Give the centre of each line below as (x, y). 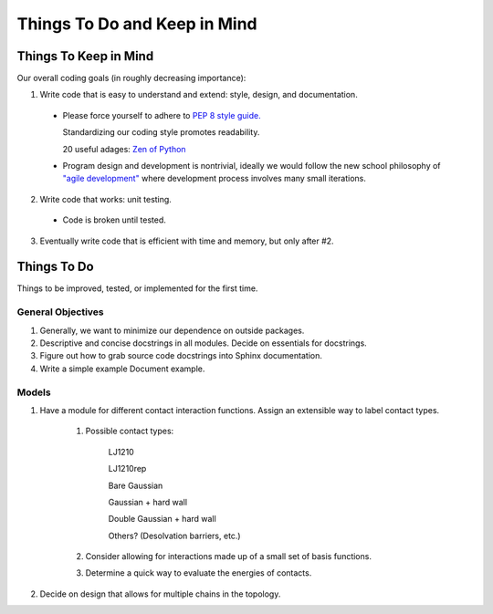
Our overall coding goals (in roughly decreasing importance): (131, 78)
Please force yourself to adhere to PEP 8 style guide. (162, 115)
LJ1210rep (127, 469)
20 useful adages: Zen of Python (124, 149)
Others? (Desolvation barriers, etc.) (174, 536)
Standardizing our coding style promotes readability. (161, 132)
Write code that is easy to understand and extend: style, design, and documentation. (199, 95)
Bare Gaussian (136, 485)
